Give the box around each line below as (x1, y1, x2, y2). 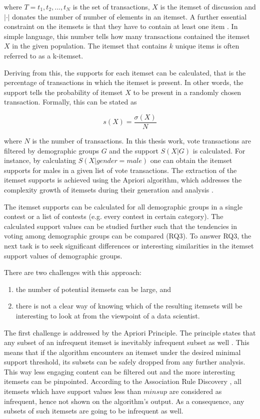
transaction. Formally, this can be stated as (4, 96, 137, 107)
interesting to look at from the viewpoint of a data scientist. (15, 310, 200, 320)
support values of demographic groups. (4, 250, 122, 260)
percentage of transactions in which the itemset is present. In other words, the (4, 77, 243, 87)
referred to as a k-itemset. (4, 50, 83, 60)
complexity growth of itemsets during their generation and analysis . (4, 184, 213, 194)
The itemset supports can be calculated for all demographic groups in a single (4, 201, 242, 211)
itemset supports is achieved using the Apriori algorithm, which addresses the (4, 174, 242, 185)
